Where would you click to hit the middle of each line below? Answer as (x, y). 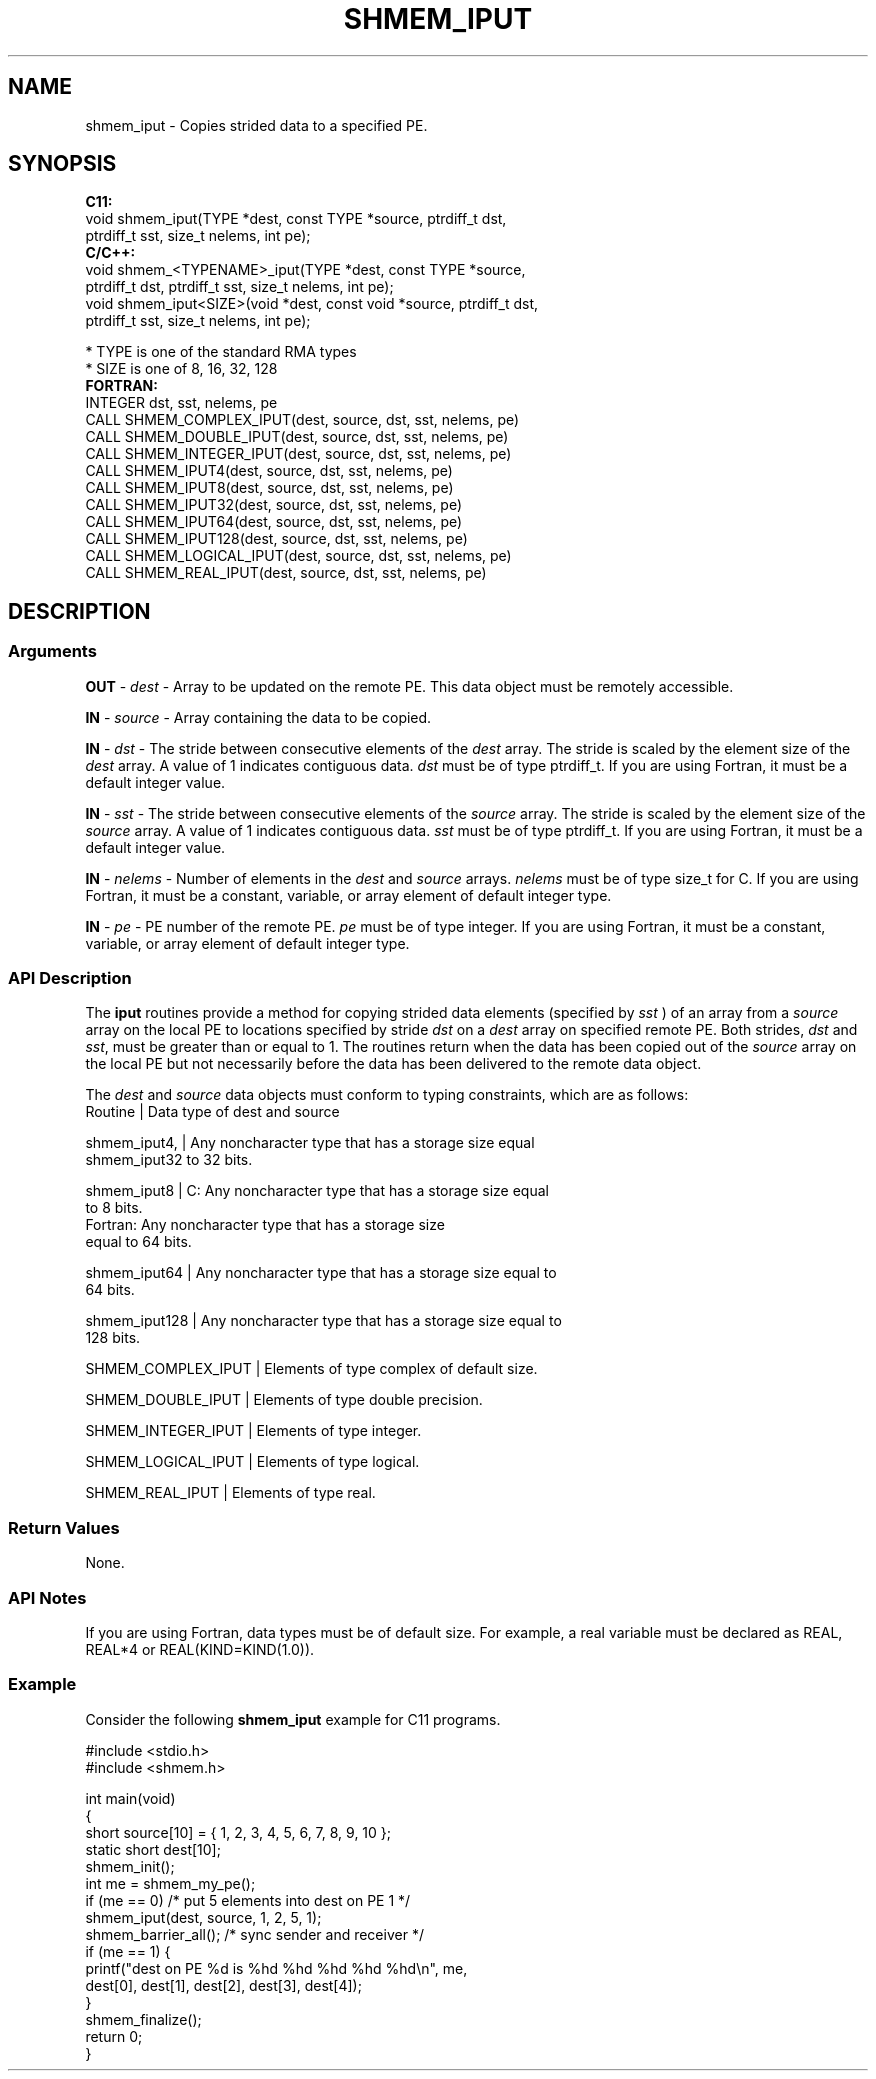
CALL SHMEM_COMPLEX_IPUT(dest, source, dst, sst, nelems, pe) (302, 420)
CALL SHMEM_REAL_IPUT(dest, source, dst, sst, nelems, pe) (286, 573)
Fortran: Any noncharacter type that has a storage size (265, 1225)
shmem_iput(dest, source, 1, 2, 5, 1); (203, 1917)
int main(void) (130, 1798)
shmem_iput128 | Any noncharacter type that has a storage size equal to (323, 1321)
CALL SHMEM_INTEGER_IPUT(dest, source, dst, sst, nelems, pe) (298, 454)
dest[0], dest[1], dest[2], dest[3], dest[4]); (223, 1985)
